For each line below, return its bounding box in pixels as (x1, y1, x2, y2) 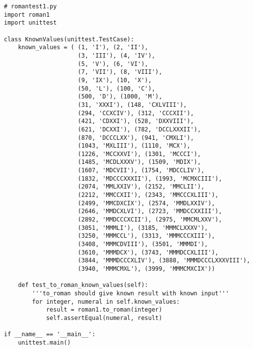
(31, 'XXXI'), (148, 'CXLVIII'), (78, 101, 187, 108)
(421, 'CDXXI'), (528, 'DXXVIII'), (78, 118, 194, 125)
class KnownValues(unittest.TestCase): (4, 35, 134, 43)
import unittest (4, 19, 57, 27)
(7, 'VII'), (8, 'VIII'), (78, 68, 163, 76)
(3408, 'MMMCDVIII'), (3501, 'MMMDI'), (78, 241, 208, 248)
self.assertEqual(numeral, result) (46, 314, 163, 321)
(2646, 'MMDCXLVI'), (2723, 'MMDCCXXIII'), (78, 208, 222, 215)
